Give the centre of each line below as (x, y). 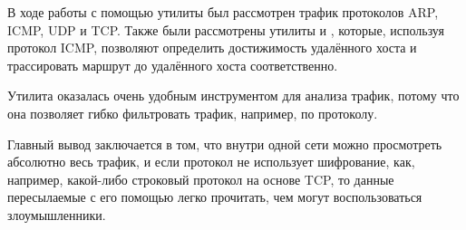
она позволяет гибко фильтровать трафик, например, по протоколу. (193, 113)
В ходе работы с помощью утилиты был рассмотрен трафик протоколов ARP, (223, 12)
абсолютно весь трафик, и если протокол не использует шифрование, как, (211, 162)
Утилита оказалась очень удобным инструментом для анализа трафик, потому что (233, 96)
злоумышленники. (57, 214)
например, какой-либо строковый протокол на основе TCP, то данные (201, 179)
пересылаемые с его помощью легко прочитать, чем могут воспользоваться (215, 197)
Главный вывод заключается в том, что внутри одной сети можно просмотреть (225, 144)
